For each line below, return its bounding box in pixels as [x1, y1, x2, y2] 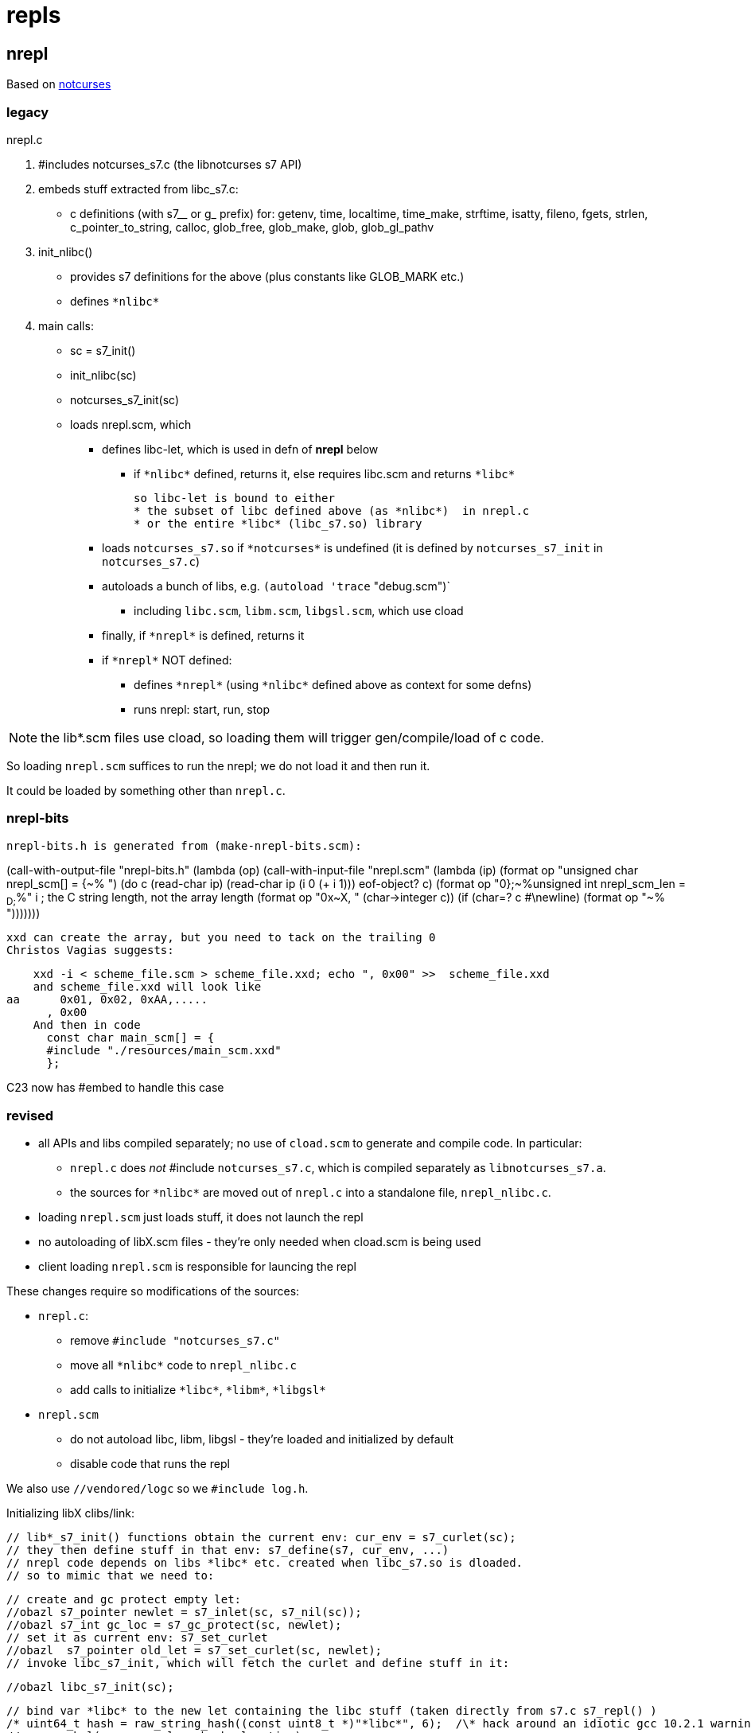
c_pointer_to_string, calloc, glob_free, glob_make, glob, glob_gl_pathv [70, 220, 434, 234]
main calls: [38, 318, 94, 333]
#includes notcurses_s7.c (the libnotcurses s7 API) [38, 157, 302, 171]
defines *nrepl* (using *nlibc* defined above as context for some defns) [134, 677, 532, 691]
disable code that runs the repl [70, 1457, 230, 1471]
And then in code [33, 1018, 141, 1032]
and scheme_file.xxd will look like [33, 980, 262, 994]
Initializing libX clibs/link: [6, 1506, 134, 1521]
